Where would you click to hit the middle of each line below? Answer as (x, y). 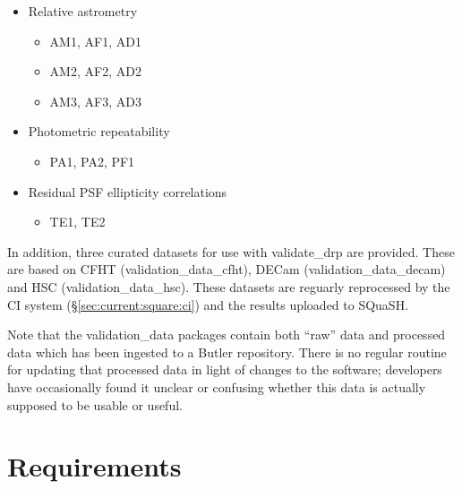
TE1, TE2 (77, 222)
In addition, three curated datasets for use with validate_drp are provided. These (231, 251)
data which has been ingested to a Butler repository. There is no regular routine (227, 352)
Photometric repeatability (99, 131)
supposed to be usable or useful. (95, 404)
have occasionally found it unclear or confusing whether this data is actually (217, 386)
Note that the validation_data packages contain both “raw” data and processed (227, 335)
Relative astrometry (83, 11)
